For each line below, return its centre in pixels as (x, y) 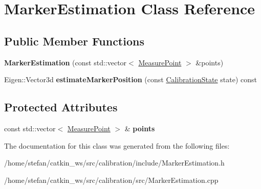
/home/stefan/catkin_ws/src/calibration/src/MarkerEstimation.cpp (111, 180)
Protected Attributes (61, 107)
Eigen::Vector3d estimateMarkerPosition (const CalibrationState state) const (130, 79)
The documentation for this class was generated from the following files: (117, 145)
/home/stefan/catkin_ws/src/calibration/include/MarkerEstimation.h (114, 163)
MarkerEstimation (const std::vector (66, 62)
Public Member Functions (74, 41)
